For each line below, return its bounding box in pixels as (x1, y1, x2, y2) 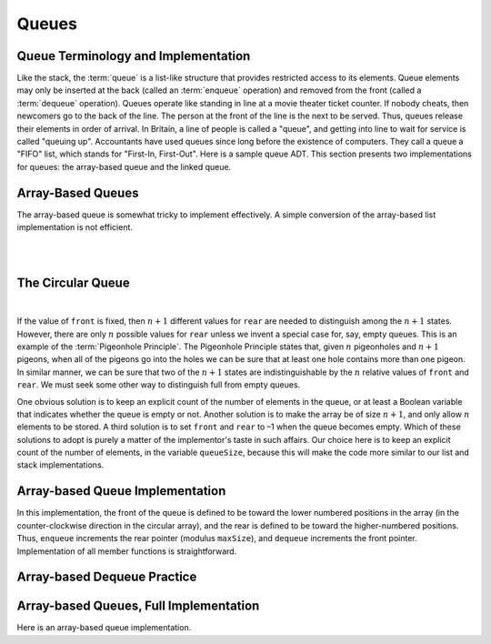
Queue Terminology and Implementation (16, 48, 251, 64)
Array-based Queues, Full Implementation (16, 599, 260, 614)
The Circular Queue (16, 275, 131, 290)
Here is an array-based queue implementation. (16, 622, 192, 633)
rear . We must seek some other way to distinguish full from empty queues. (16, 379, 301, 390)
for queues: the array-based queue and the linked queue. (16, 161, 232, 172)
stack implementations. (16, 459, 105, 470)
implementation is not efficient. (16, 222, 134, 233)
